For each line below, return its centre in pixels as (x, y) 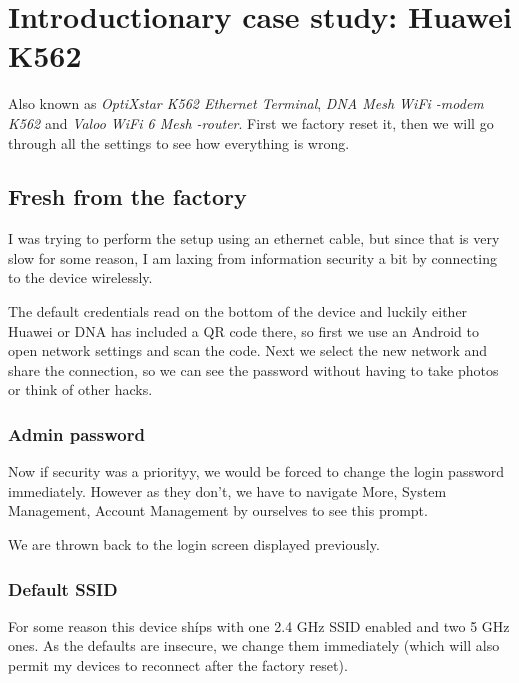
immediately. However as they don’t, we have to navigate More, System (227, 490)
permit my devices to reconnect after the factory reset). (178, 665)
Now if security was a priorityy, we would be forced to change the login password (256, 471)
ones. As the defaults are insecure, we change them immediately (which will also (254, 645)
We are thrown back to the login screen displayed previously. (194, 544)
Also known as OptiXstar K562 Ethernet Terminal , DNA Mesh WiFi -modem (246, 103)
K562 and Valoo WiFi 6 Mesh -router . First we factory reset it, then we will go (251, 122)
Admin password (76, 433)
